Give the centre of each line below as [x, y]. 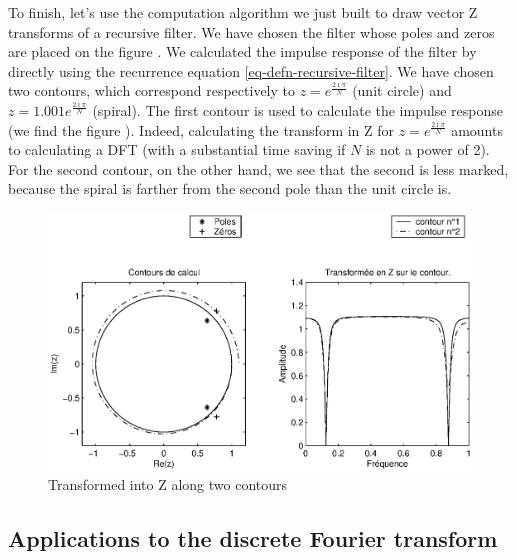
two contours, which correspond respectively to [151, 90]
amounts [477, 129]
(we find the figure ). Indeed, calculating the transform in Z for [201, 129]
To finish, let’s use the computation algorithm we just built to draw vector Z [243, 12]
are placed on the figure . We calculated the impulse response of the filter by [242, 51]
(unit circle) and [402, 90]
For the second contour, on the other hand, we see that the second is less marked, [258, 168]
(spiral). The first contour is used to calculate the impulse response [297, 109]
